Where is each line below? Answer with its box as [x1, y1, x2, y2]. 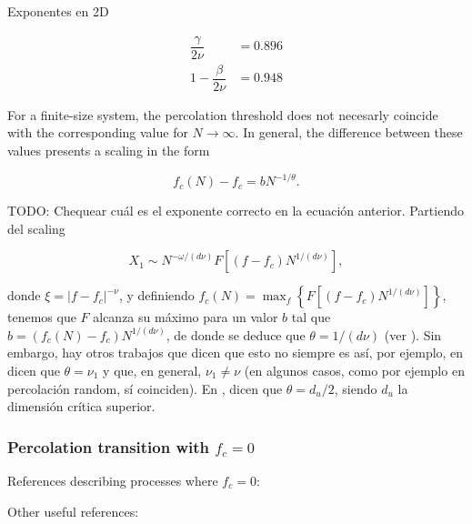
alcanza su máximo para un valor [93, 307, 278, 327]
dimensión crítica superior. [7, 397, 156, 416]
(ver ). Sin [384, 325, 442, 344]
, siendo [334, 378, 377, 398]
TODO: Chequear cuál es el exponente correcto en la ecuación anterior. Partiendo [7, 201, 464, 220]
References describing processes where [7, 471, 218, 490]
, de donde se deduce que [166, 325, 306, 344]
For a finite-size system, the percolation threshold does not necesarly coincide [7, 105, 438, 124]
